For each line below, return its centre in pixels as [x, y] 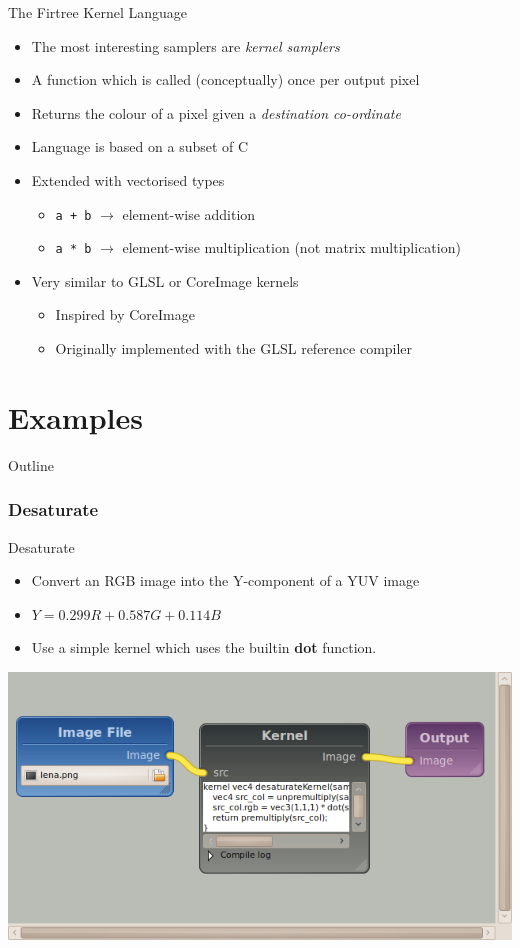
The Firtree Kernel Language [98, 12]
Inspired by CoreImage [125, 314]
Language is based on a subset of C [140, 146]
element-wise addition [189, 213]
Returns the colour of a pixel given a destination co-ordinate [216, 112]
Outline [31, 464]
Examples [75, 416]
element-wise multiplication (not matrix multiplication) [291, 247]
